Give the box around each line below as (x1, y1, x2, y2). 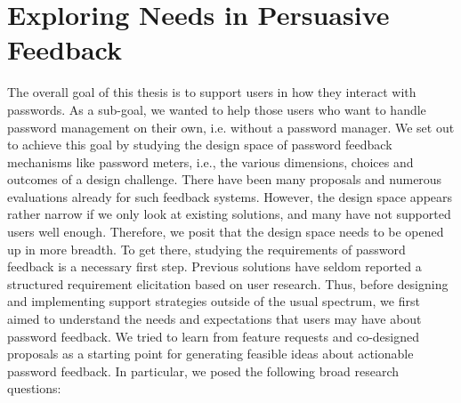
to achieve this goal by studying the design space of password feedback (7, 135, 392, 154)
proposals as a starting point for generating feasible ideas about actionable (7, 344, 414, 363)
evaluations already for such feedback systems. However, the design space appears (7, 187, 453, 206)
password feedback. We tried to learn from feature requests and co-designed (7, 326, 419, 345)
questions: (7, 379, 61, 398)
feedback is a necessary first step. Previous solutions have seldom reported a (7, 257, 422, 276)
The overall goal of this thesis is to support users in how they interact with (7, 83, 417, 101)
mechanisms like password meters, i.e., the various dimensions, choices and (7, 152, 414, 171)
